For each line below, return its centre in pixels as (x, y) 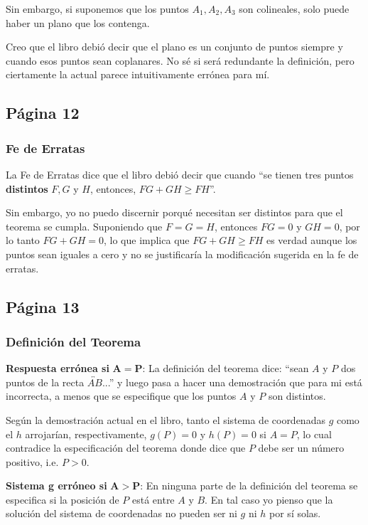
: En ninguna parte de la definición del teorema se (249, 486)
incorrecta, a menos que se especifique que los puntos (121, 396)
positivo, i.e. (32, 461)
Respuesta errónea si (58, 368)
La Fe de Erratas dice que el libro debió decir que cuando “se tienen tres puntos (180, 174)
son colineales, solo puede (294, 9)
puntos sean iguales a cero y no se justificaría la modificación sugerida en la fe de (182, 254)
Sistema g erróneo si (56, 486)
